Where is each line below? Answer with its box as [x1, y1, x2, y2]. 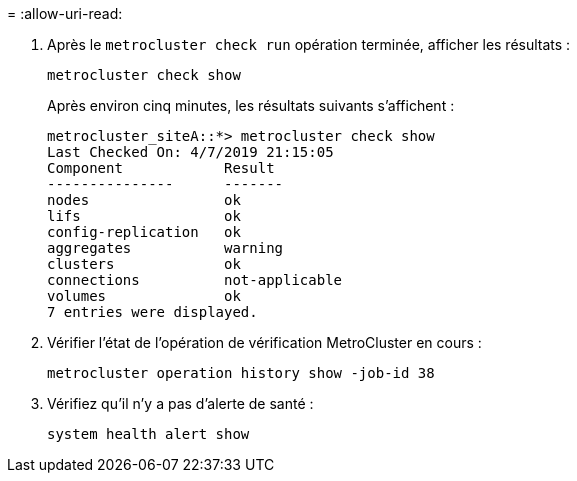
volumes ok [47, 288, 241, 304]
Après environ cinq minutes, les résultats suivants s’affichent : [47, 97, 455, 114]
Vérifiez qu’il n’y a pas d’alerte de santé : [47, 395, 314, 412]
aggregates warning [47, 240, 284, 256]
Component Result [47, 160, 275, 176]
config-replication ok [47, 224, 241, 240]
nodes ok [47, 192, 241, 208]
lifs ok [47, 208, 241, 224]
